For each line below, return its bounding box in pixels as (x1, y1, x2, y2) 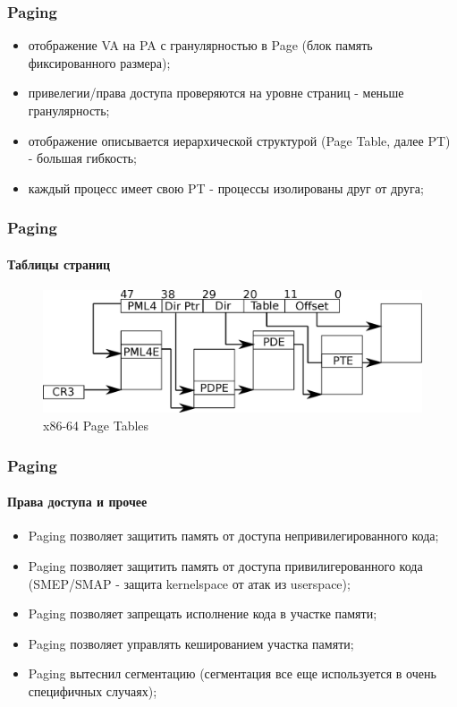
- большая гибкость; (28, 149, 137, 167)
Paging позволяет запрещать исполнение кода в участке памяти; (28, 604, 377, 623)
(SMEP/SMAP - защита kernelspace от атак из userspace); (28, 574, 351, 592)
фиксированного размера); (28, 53, 171, 72)
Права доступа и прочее (7, 492, 148, 511)
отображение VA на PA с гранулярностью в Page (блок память (28, 36, 373, 55)
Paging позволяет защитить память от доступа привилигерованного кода (28, 556, 423, 575)
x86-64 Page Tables (43, 416, 149, 435)
